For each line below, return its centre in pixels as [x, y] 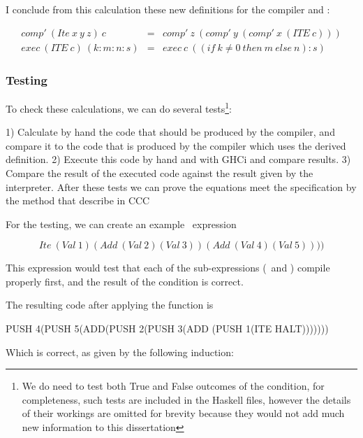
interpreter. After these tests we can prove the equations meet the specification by [181, 186]
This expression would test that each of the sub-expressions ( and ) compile [168, 268]
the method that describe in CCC [78, 200]
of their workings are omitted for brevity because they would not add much [183, 413]
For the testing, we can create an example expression [121, 224]
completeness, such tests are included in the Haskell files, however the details [186, 399]
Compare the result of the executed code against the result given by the [160, 172]
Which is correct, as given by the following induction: [120, 352]
